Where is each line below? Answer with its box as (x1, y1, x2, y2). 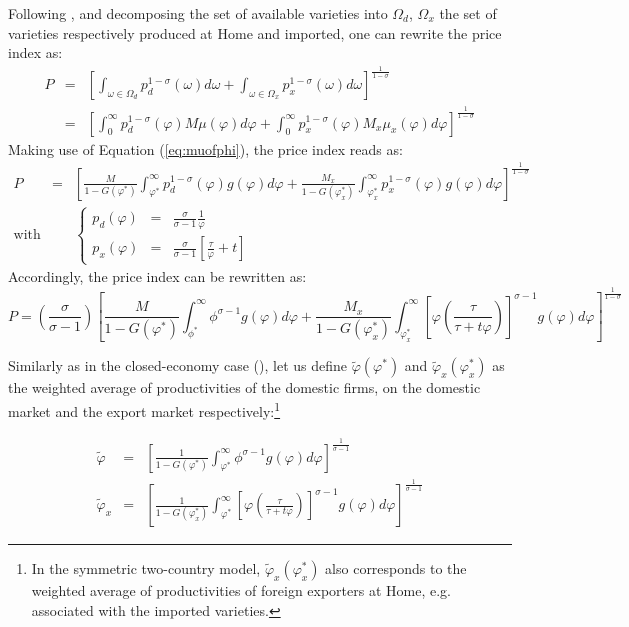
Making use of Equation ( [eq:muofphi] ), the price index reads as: (8, 138, 403, 159)
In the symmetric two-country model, (31, 558, 261, 579)
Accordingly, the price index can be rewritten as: (8, 266, 307, 287)
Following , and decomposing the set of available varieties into (8, 3, 388, 23)
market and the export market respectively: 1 (8, 398, 281, 421)
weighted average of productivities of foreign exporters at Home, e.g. (31, 580, 451, 601)
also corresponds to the (325, 558, 467, 579)
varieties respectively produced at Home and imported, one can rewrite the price (8, 22, 502, 43)
